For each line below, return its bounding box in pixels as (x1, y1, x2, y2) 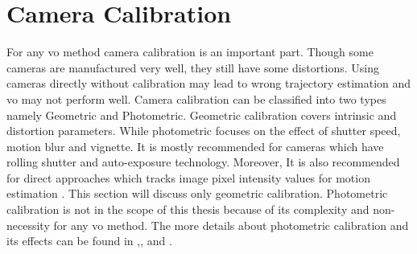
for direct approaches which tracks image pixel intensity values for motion (6, 169, 370, 186)
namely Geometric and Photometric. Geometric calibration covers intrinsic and (6, 106, 397, 123)
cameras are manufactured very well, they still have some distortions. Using (6, 59, 380, 76)
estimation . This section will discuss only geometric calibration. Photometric (6, 185, 388, 202)
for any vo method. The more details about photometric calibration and (53, 216, 409, 233)
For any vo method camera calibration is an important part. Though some (6, 43, 374, 60)
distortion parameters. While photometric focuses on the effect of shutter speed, (6, 122, 401, 139)
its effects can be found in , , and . (6, 232, 172, 249)
